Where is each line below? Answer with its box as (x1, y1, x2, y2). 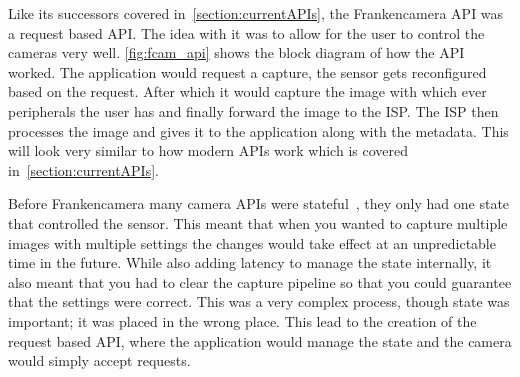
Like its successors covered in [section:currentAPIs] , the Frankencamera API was (8, 3, 504, 23)
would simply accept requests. (8, 350, 191, 371)
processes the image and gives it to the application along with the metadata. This (8, 120, 509, 141)
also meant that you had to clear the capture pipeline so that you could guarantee (8, 271, 512, 292)
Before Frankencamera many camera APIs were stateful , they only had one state (8, 193, 510, 214)
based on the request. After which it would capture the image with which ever (8, 81, 487, 102)
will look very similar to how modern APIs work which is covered (8, 140, 408, 161)
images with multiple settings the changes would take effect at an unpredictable (8, 232, 496, 253)
